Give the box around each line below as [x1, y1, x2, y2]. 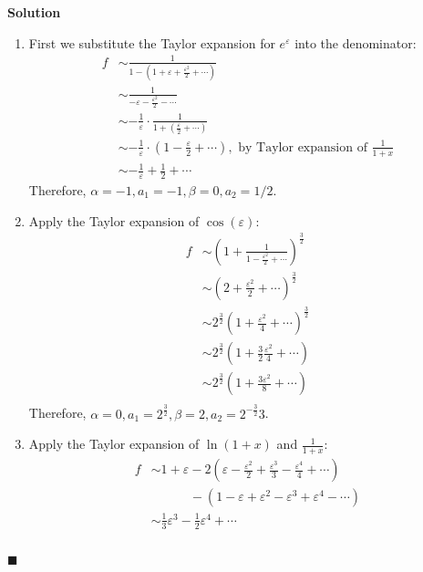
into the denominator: [294, 33, 417, 52]
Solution [7, 3, 61, 21]
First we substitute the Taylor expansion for [28, 33, 275, 52]
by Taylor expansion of [238, 140, 367, 154]
